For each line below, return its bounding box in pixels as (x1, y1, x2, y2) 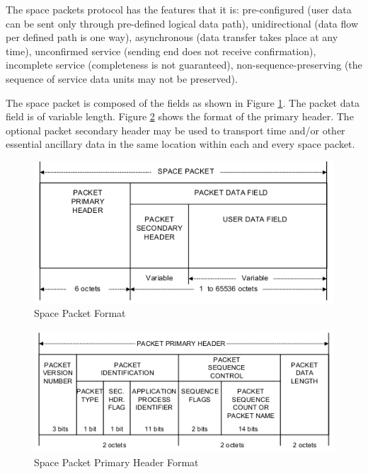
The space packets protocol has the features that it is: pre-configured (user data (6, 2, 352, 16)
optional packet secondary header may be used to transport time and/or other (6, 122, 345, 137)
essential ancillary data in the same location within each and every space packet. (6, 137, 355, 151)
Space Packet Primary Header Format (34, 454, 199, 469)
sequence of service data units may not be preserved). (6, 71, 238, 86)
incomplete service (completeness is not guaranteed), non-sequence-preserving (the (6, 57, 362, 72)
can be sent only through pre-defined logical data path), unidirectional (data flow (6, 16, 359, 30)
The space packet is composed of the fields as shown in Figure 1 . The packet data (6, 95, 360, 110)
